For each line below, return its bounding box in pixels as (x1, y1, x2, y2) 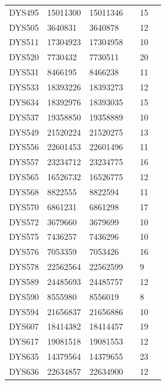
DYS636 (9, 365, 39, 377)
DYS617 (9, 335, 39, 348)
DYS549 (9, 125, 39, 138)
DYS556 (9, 140, 39, 153)
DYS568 (9, 185, 39, 198)
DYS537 (9, 110, 39, 123)
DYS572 (9, 215, 39, 228)
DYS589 (9, 275, 39, 287)
